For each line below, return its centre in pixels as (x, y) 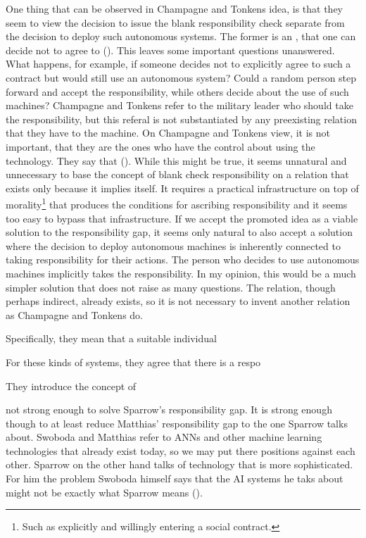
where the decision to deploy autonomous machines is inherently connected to (173, 245)
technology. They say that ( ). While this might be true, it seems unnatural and (176, 160)
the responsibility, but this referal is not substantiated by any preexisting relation (181, 119)
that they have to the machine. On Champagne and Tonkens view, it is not (168, 133)
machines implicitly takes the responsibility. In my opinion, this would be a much (181, 273)
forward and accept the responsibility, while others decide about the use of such (177, 91)
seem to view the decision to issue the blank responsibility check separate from (175, 22)
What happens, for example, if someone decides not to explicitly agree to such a (178, 64)
